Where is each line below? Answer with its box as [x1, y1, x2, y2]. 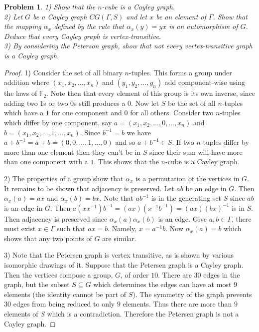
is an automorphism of [169, 21, 238, 31]
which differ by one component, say [4, 117, 112, 127]
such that [57, 223, 86, 234]
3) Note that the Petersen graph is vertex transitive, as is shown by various [4, 250, 234, 260]
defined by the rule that [54, 21, 124, 31]
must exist [4, 223, 36, 234]
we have [127, 127, 151, 137]
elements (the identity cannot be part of [4, 289, 127, 299]
